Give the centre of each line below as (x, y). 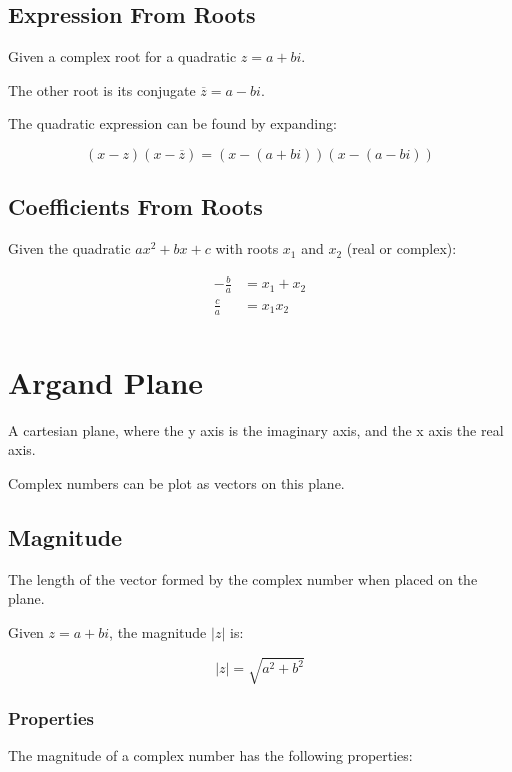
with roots (247, 248)
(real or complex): (401, 248)
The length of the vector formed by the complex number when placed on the (243, 578)
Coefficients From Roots (135, 206)
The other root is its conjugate (102, 89)
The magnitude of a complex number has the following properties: (210, 755)
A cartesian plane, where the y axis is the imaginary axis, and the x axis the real (256, 429)
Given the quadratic (69, 248)
